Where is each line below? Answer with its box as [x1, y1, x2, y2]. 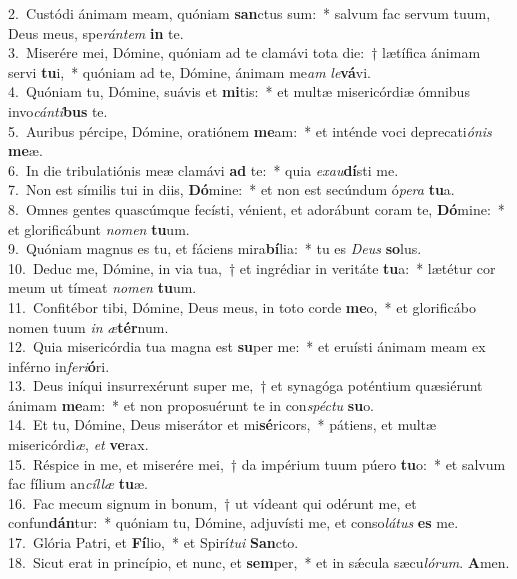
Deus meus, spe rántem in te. [8, 22, 184, 43]
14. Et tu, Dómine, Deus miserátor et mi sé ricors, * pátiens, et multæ [8, 414, 437, 435]
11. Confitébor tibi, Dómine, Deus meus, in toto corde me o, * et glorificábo [8, 296, 476, 317]
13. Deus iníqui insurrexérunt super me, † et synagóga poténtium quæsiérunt [8, 375, 483, 396]
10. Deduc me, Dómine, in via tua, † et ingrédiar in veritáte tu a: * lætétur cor [8, 257, 496, 278]
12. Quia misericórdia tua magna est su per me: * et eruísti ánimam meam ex [8, 336, 486, 357]
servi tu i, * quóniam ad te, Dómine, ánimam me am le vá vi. [8, 61, 371, 82]
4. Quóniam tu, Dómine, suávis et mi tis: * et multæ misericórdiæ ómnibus [8, 81, 470, 102]
